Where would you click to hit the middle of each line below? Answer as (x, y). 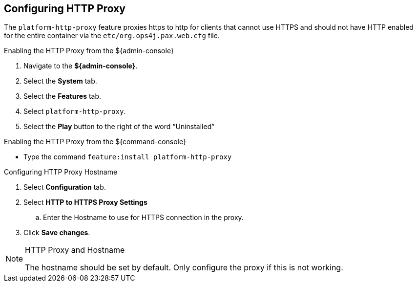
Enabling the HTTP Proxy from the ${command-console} (95, 142)
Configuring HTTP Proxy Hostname (61, 172)
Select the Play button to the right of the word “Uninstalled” (119, 127)
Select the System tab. (60, 81)
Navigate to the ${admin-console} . (81, 66)
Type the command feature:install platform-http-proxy (128, 157)
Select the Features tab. (63, 96)
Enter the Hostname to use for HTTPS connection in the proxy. (143, 218)
